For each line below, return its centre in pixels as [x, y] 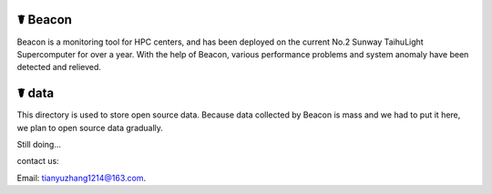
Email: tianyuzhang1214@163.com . [82, 178]
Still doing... [39, 144]
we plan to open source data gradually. [90, 128]
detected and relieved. [59, 67]
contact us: [38, 161]
